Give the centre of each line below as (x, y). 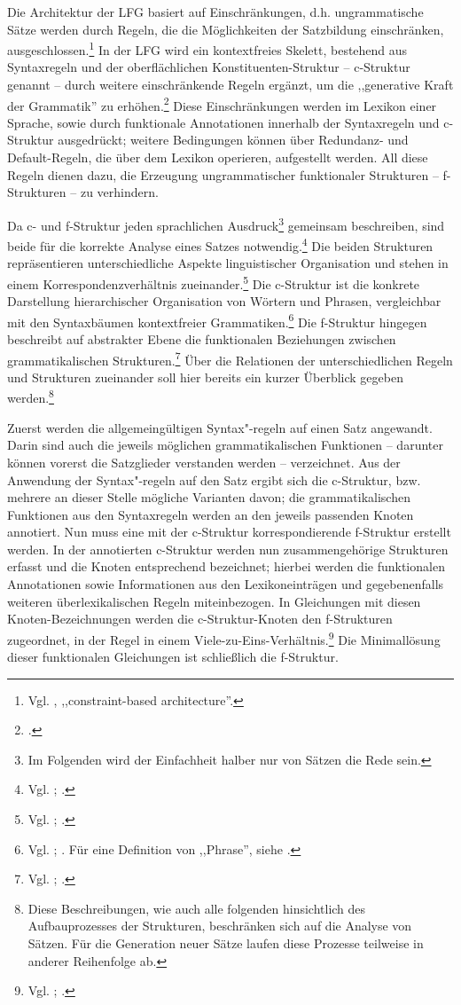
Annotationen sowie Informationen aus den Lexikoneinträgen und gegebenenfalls (226, 584)
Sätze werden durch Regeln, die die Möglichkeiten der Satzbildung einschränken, (226, 29)
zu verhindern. (119, 192)
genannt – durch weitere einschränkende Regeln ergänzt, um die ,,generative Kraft (230, 85)
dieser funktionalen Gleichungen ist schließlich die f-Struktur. (173, 657)
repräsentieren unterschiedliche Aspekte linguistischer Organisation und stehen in (228, 263)
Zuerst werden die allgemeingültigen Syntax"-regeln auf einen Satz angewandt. (220, 427)
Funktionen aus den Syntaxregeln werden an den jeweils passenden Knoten (211, 514)
